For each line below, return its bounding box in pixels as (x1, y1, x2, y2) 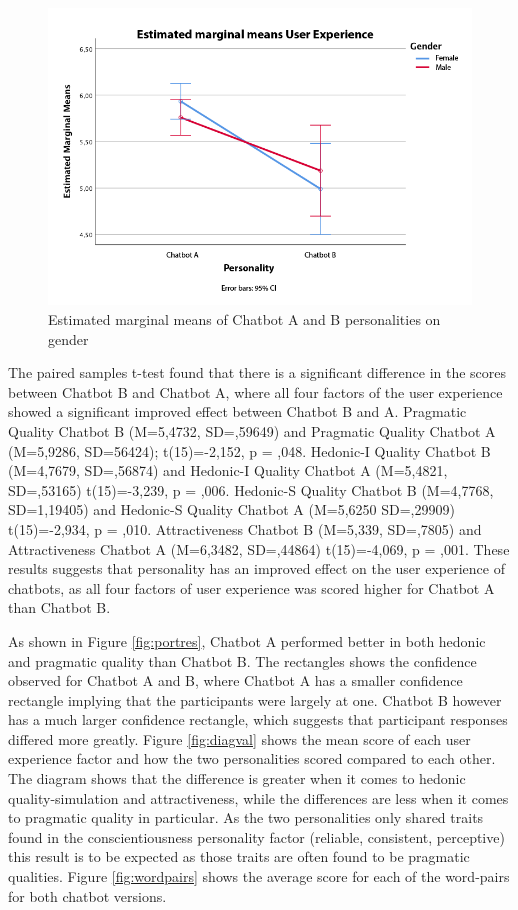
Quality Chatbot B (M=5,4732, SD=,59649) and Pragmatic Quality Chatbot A (8, 420, 496, 441)
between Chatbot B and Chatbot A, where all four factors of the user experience (8, 381, 503, 402)
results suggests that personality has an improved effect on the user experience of (8, 558, 505, 579)
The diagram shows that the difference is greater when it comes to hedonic (8, 768, 466, 789)
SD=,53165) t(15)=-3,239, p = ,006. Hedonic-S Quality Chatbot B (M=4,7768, (8, 479, 494, 500)
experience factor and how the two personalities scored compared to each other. (8, 748, 496, 769)
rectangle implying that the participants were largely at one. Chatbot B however (8, 689, 502, 710)
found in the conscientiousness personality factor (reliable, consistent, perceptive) (8, 826, 505, 847)
